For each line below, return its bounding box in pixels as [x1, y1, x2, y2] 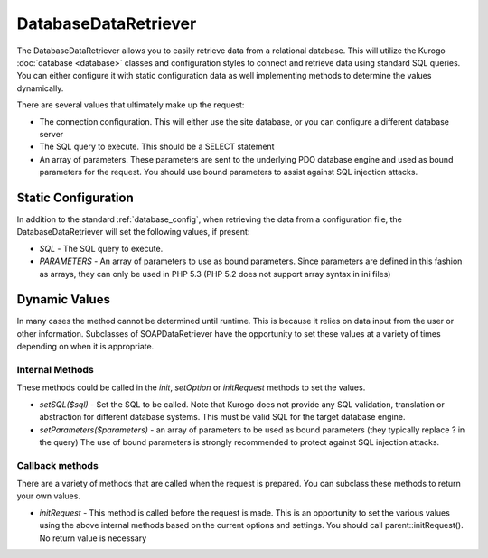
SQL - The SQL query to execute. [39, 243, 164, 254]
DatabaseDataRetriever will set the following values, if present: [16, 227, 250, 237]
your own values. [16, 490, 81, 501]
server [39, 128, 64, 139]
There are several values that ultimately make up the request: [16, 99, 245, 110]
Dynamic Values [16, 292, 110, 307]
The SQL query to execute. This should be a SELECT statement [39, 141, 275, 153]
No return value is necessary [39, 533, 147, 544]
